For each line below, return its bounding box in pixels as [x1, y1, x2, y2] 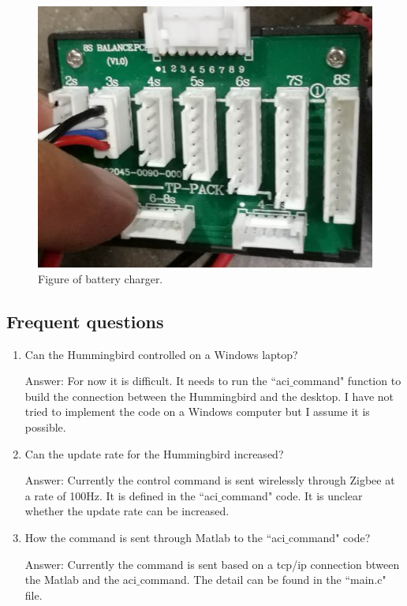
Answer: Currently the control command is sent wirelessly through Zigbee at [24, 472, 395, 488]
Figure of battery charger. [38, 270, 163, 286]
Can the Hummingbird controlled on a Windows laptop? [24, 346, 298, 362]
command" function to [293, 372, 401, 389]
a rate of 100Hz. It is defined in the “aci [24, 487, 218, 503]
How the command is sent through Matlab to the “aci [24, 529, 286, 545]
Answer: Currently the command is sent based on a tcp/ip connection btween [24, 555, 400, 572]
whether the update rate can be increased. [24, 503, 230, 519]
